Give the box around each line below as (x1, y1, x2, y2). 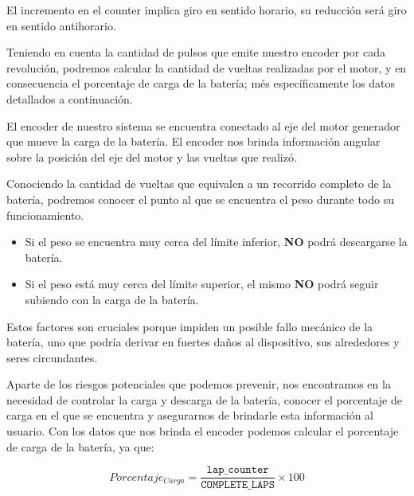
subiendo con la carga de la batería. (25, 291, 199, 307)
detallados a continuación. (6, 90, 133, 107)
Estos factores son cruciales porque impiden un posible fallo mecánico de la (6, 318, 373, 334)
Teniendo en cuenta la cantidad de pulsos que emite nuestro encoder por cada (6, 44, 385, 61)
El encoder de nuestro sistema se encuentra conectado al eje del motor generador (6, 117, 400, 134)
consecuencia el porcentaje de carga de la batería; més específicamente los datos (6, 75, 396, 92)
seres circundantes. (6, 349, 98, 365)
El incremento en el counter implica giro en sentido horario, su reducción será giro (6, 2, 407, 18)
